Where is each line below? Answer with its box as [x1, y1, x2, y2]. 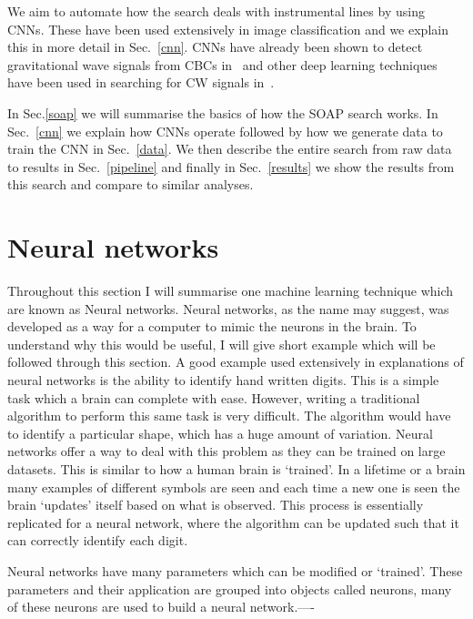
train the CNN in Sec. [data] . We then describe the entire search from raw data [7, 139, 452, 158]
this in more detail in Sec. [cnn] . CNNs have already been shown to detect [7, 37, 423, 56]
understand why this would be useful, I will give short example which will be [7, 334, 436, 353]
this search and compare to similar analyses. [7, 175, 254, 194]
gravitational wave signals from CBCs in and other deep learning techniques [7, 55, 438, 74]
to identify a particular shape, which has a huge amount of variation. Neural [7, 423, 433, 442]
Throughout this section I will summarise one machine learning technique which [7, 281, 454, 300]
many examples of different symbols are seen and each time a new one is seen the [7, 477, 460, 496]
